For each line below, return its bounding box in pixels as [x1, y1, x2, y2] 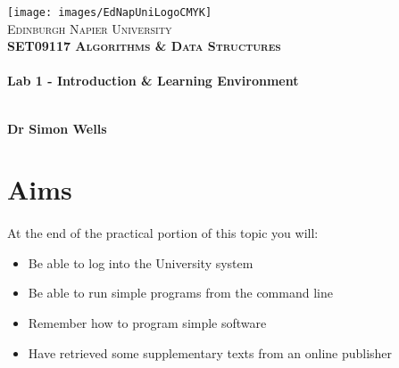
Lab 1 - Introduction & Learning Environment [7, 71, 299, 90]
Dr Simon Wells [7, 119, 107, 137]
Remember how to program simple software [28, 313, 267, 331]
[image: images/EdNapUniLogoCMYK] [7, 6, 212, 19]
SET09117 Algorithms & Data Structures [7, 37, 281, 55]
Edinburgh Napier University [7, 19, 172, 37]
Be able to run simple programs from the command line [28, 283, 333, 302]
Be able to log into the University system [28, 253, 254, 272]
